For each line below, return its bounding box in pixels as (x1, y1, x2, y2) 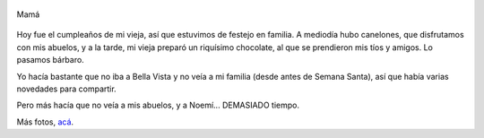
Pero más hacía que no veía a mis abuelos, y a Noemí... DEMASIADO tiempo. (16, 99, 300, 111)
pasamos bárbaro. (16, 55, 84, 65)
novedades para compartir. (16, 83, 117, 94)
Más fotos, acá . (16, 116, 74, 127)
